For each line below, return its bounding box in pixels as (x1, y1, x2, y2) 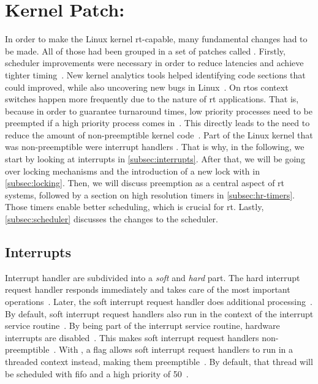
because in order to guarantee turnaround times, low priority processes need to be (5, 104, 312, 117)
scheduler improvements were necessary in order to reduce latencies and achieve (5, 56, 304, 69)
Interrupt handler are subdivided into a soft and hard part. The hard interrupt (5, 271, 300, 284)
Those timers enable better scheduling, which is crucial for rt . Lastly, (5, 200, 264, 213)
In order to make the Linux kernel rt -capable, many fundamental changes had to (5, 32, 308, 45)
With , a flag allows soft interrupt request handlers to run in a (58, 343, 293, 356)
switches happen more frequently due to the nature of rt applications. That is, (5, 92, 299, 105)
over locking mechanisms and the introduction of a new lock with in (5, 164, 260, 177)
